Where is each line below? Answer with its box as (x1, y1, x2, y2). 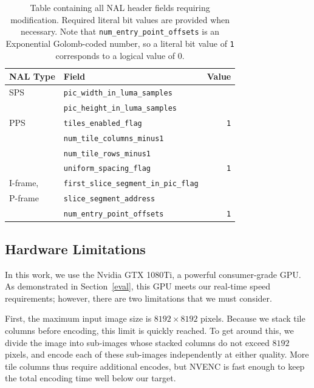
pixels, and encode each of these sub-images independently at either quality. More (5, 348, 309, 361)
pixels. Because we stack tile (200, 312, 305, 325)
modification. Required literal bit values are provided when (10, 13, 230, 26)
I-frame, (9, 176, 39, 189)
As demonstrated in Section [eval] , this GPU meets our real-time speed (5, 280, 271, 293)
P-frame (9, 192, 39, 204)
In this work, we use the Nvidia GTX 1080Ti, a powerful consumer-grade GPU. (5, 268, 301, 280)
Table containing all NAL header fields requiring (30, 1, 210, 13)
